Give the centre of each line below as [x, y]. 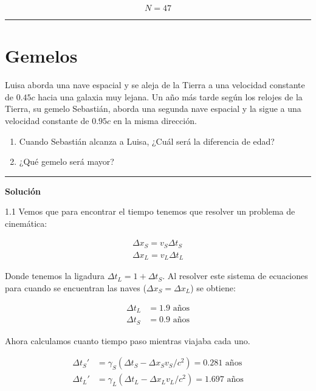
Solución [23, 191]
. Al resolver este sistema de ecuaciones [235, 276]
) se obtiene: [213, 288]
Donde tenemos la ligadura [55, 276]
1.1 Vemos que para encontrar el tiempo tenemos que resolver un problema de [150, 211]
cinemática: [26, 223]
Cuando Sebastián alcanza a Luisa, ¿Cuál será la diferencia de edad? [147, 141]
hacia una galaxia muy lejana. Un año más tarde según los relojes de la [170, 96]
